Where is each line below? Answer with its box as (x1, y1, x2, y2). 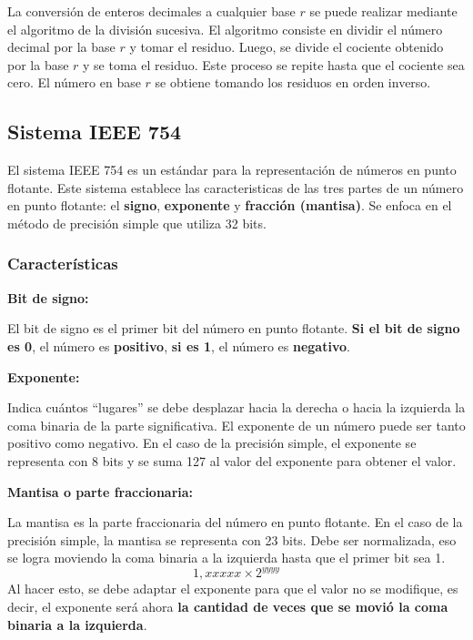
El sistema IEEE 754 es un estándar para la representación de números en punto (7, 160, 457, 179)
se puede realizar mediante (309, 2, 458, 20)
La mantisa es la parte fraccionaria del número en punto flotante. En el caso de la (7, 513, 463, 532)
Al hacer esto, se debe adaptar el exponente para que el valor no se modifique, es (7, 579, 458, 598)
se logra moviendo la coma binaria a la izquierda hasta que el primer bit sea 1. (7, 548, 446, 567)
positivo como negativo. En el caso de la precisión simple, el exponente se (7, 433, 417, 452)
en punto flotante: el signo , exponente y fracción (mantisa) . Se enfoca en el (7, 196, 452, 215)
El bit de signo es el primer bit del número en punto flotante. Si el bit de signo (7, 319, 460, 338)
